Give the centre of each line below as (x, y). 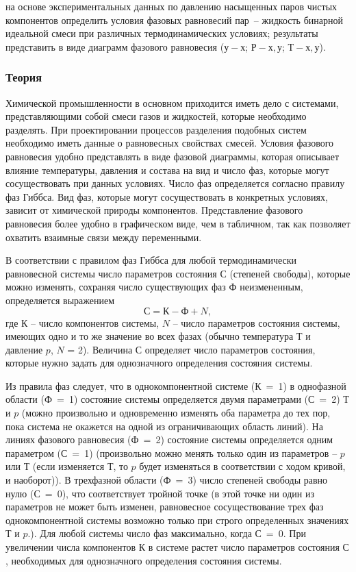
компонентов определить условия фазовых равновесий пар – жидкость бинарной (174, 20)
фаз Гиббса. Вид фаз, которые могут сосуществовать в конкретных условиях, (167, 196)
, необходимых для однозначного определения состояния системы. (144, 560)
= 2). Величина (100, 349)
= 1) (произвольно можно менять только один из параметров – (205, 452)
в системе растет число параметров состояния (244, 547)
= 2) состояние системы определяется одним (238, 439)
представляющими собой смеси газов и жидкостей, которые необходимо (156, 116)
